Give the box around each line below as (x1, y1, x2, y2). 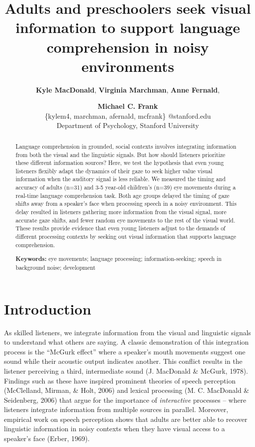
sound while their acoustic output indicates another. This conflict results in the (4, 356, 243, 366)
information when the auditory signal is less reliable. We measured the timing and (15, 175, 226, 183)
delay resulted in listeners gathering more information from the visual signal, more (15, 208, 227, 216)
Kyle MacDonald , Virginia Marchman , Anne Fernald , (36, 84, 220, 95)
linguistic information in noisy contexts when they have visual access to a (4, 423, 225, 434)
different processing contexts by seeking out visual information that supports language (15, 232, 236, 241)
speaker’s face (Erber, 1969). (4, 433, 90, 444)
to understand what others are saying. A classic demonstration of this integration (4, 337, 249, 347)
